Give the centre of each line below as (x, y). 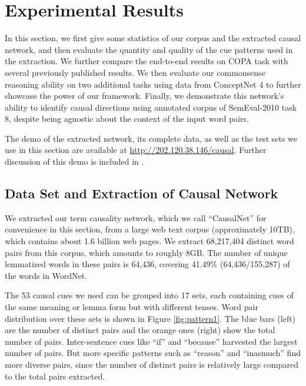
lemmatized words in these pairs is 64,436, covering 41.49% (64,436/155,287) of (147, 264)
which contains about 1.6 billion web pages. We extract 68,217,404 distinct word (149, 241)
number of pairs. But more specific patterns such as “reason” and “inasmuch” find (153, 353)
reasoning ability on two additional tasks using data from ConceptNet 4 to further (153, 84)
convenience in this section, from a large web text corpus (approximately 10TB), (150, 229)
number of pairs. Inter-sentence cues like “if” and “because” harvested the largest (151, 341)
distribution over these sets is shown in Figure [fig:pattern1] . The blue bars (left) (150, 318)
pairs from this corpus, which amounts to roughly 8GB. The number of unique (146, 252)
